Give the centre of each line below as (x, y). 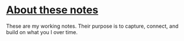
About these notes (52, 10)
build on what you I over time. (42, 32)
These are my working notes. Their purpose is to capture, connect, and (92, 26)
